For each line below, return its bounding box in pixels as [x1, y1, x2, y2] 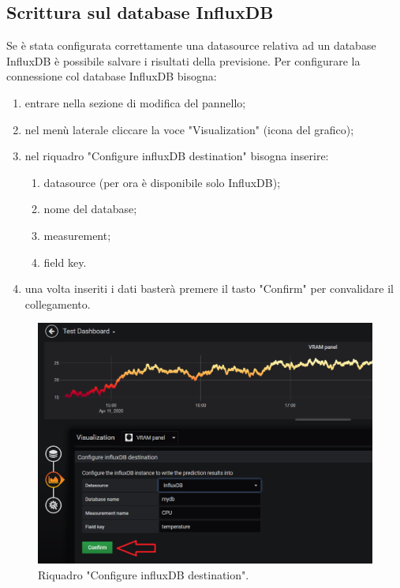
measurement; [43, 227, 111, 243]
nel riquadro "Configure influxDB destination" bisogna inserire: [24, 148, 329, 164]
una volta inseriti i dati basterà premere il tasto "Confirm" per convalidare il [24, 280, 394, 297]
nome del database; [43, 200, 137, 217]
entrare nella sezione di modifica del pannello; [24, 94, 246, 110]
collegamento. [24, 295, 91, 312]
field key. [43, 253, 87, 270]
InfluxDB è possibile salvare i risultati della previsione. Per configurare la [6, 52, 361, 69]
